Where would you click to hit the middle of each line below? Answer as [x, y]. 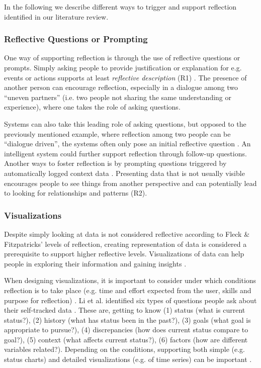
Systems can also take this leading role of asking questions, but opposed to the [125, 123]
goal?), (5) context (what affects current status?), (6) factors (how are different [126, 339]
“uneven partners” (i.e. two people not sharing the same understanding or [118, 97]
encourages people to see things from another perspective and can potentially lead [130, 183]
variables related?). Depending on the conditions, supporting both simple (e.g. [125, 349]
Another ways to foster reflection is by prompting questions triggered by [115, 163]
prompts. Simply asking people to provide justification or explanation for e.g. [123, 67]
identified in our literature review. [56, 16]
